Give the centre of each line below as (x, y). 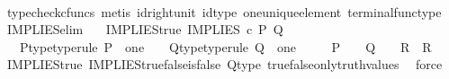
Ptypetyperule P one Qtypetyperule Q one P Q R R (225, 46)
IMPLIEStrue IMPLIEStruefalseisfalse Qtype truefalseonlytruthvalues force (224, 64)
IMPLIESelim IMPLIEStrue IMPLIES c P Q (145, 29)
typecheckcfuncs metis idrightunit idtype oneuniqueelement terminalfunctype (224, 11)
